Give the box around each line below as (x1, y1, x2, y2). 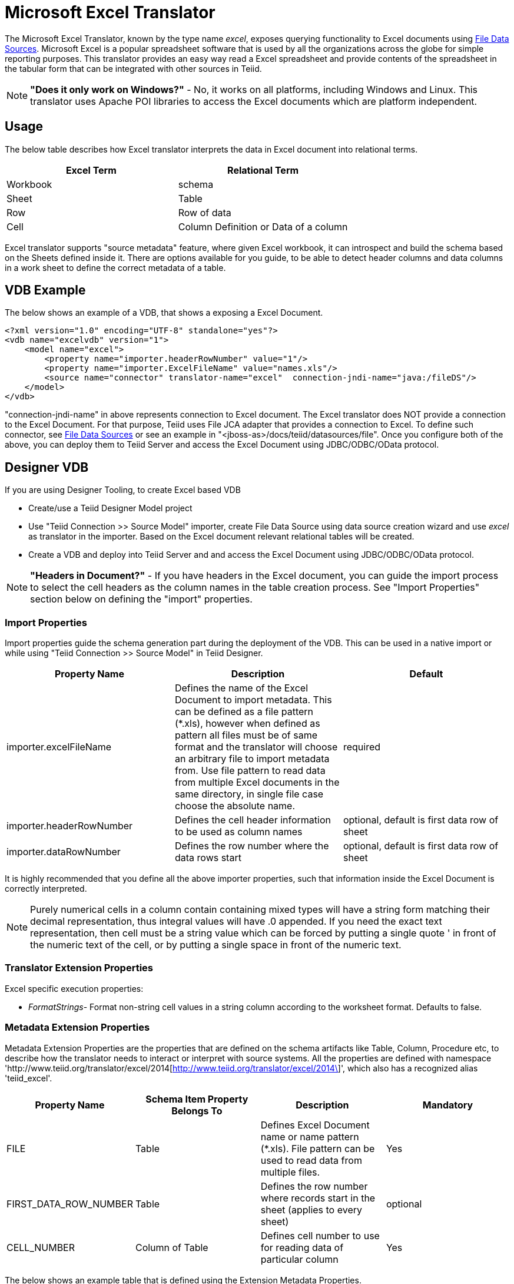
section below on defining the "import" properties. (30, 593, 253, 605)
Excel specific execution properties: (5, 983, 144, 994)
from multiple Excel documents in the (174, 776, 340, 789)
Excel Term (65, 164, 117, 176)
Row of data (178, 206, 231, 219)
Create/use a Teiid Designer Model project (28, 503, 193, 514)
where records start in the (260, 1192, 376, 1204)
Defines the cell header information (174, 814, 331, 826)
